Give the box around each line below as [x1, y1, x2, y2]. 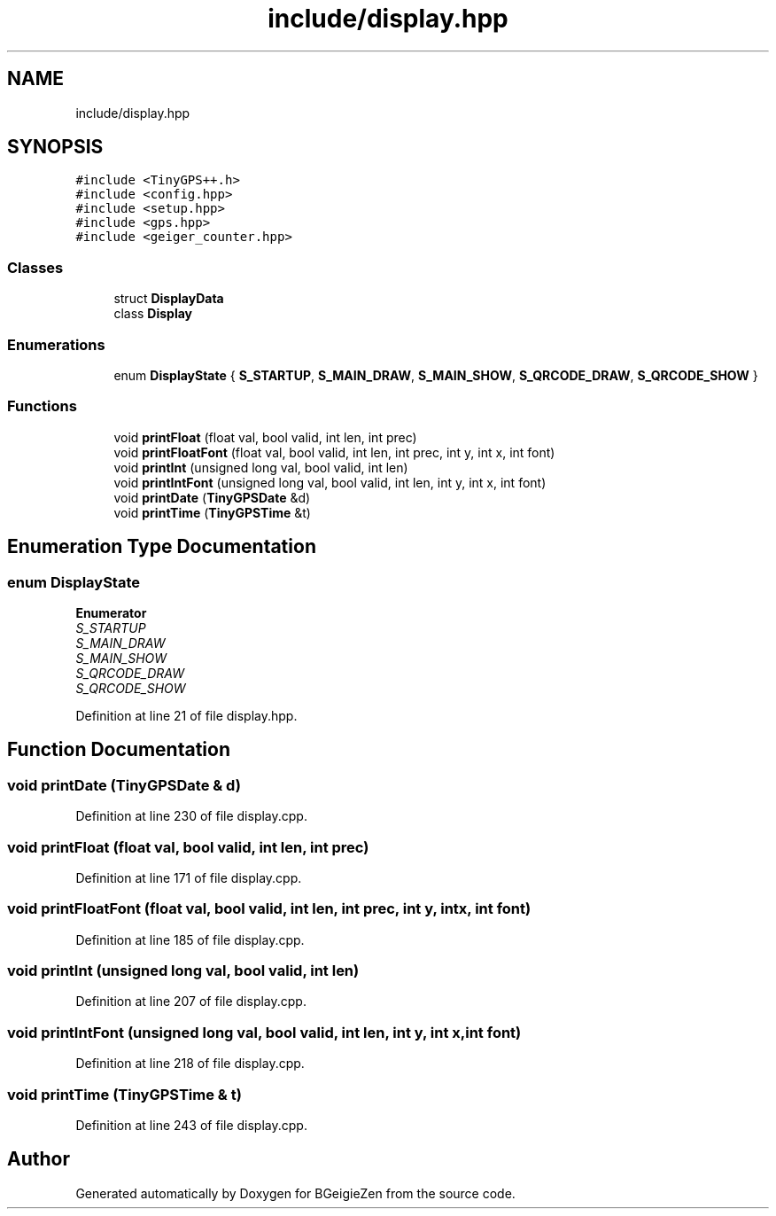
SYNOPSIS [7, 136, 104, 159]
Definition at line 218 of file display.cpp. [75, 1056, 305, 1072]
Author [7, 1148, 70, 1171]
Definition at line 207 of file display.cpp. [75, 994, 307, 1009]
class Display [113, 306, 193, 322]
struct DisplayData [113, 291, 224, 307]
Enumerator [75, 604, 147, 620]
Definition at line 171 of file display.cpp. [75, 869, 302, 885]
